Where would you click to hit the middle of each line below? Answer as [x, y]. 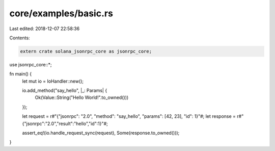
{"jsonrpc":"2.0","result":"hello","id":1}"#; [65, 123]
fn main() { [21, 74]
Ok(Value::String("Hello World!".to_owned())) [82, 97]
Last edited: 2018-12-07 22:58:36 [45, 29]
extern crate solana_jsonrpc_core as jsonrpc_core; [86, 51]
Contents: [20, 38]
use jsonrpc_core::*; [31, 64]
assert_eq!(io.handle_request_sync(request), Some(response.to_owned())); [101, 133]
